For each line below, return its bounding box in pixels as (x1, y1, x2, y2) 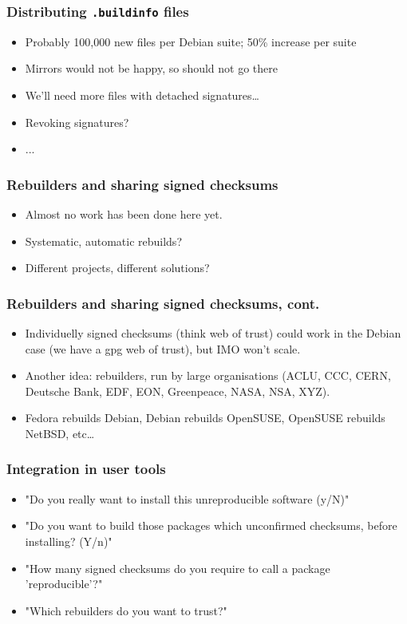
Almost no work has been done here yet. (25, 205, 223, 222)
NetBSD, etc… (25, 425, 95, 441)
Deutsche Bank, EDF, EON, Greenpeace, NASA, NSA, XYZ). (25, 382, 330, 399)
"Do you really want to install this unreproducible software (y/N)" (25, 490, 350, 507)
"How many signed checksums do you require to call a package (25, 559, 330, 576)
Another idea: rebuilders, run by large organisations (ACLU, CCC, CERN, (25, 367, 391, 384)
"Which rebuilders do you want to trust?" (25, 602, 227, 618)
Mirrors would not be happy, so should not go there (25, 60, 278, 77)
